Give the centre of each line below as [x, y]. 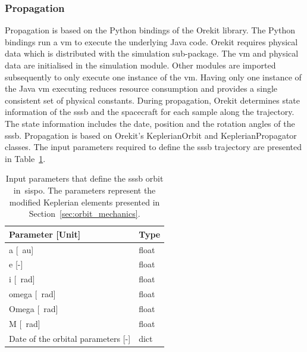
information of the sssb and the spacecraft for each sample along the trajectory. [150, 112]
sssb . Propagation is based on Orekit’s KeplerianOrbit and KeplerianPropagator [151, 135]
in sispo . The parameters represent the [84, 190]
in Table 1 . [25, 158]
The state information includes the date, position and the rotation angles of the [150, 123]
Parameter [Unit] [45, 234]
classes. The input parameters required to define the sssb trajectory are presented [153, 147]
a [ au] [21, 249]
